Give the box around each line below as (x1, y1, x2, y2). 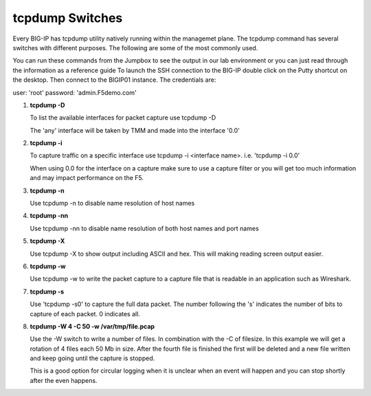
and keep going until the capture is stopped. (30, 354, 155, 362)
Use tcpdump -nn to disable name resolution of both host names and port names (30, 224, 259, 232)
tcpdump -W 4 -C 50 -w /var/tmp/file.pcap (30, 322, 155, 330)
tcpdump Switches (12, 10, 123, 25)
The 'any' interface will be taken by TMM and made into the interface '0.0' (30, 126, 240, 134)
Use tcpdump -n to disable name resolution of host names (30, 199, 195, 208)
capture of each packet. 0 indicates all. (30, 309, 141, 318)
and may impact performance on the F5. (30, 174, 144, 182)
